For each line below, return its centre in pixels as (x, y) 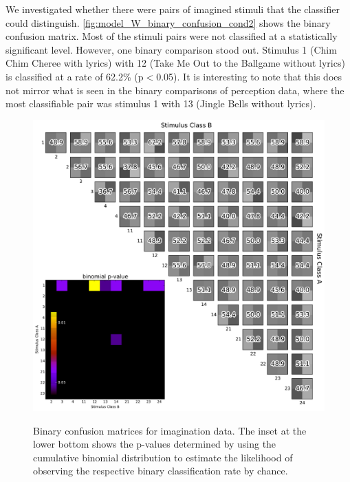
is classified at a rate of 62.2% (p (75, 76)
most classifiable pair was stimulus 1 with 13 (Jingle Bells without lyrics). (161, 103)
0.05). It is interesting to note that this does (249, 76)
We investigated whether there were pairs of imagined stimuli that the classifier (173, 9)
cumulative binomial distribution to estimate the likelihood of (163, 457)
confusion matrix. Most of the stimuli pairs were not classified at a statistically (172, 36)
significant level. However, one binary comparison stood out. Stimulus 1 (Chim (171, 49)
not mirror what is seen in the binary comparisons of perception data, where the (175, 90)
